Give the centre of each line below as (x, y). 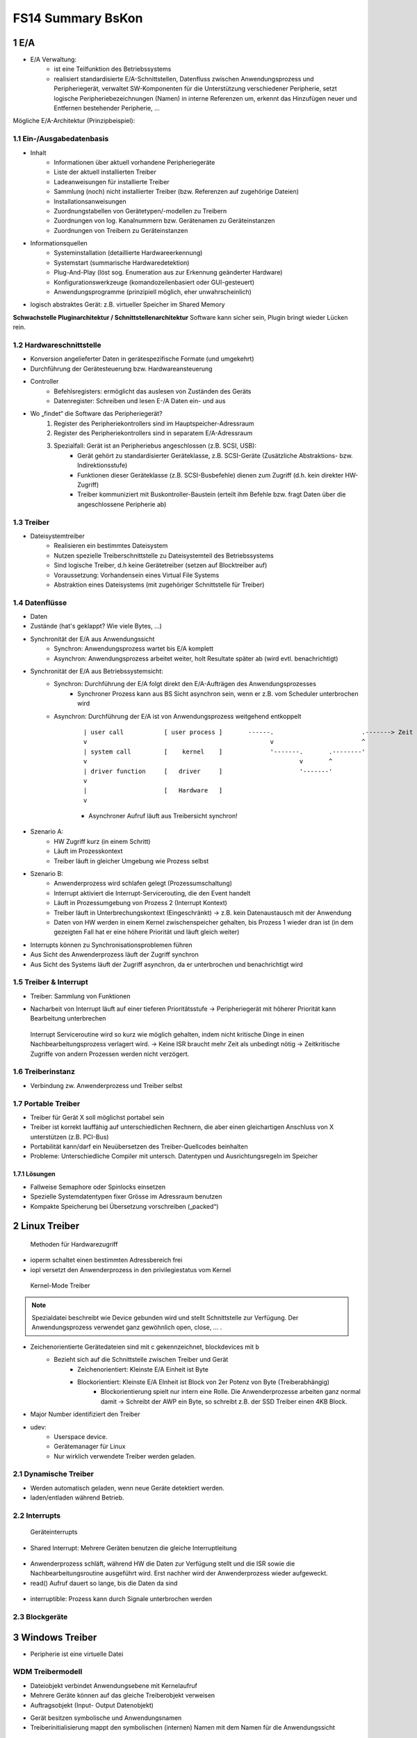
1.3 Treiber (31, 522)
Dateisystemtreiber (57, 536)
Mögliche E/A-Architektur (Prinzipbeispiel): (74, 121)
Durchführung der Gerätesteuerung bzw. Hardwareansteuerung (121, 368)
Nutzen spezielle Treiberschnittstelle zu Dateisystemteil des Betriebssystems (164, 555)
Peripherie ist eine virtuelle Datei (77, 1654)
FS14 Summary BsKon (78, 18)
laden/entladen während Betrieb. (77, 1497)
